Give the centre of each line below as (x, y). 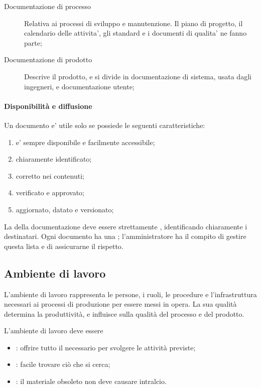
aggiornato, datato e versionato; (65, 209)
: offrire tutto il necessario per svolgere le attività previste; (106, 347)
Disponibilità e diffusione (48, 106)
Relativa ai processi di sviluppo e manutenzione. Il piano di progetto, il (134, 23)
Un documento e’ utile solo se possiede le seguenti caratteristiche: (105, 125)
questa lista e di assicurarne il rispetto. (64, 246)
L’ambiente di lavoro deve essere (54, 331)
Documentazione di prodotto (48, 59)
